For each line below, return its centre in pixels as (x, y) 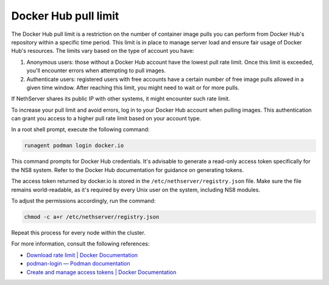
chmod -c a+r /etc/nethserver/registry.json (92, 217)
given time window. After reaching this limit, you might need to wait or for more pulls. (133, 88)
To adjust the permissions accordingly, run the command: (83, 201)
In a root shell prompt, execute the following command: (80, 129)
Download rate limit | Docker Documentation (82, 255)
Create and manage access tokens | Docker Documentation (101, 272)
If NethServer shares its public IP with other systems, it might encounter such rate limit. (121, 99)
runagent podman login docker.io (74, 146)
